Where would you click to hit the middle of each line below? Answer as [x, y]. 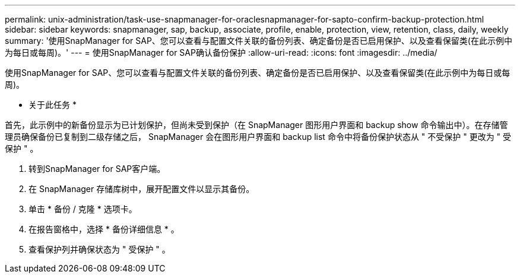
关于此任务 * [53, 105]
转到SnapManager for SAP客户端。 [97, 169]
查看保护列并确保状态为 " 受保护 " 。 [99, 249]
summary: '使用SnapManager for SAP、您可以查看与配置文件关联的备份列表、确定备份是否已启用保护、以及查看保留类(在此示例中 [259, 41]
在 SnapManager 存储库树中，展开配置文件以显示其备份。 [142, 189]
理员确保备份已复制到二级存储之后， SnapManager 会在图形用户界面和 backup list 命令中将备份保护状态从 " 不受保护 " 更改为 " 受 [258, 137]
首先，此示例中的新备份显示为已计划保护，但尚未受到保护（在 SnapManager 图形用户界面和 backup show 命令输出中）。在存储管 [256, 125]
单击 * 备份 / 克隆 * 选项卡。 [83, 209]
